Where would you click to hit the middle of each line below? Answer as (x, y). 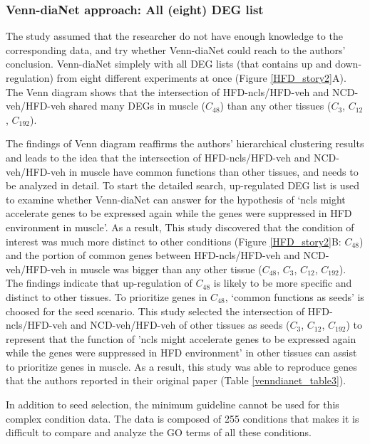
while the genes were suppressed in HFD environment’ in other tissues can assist (181, 353)
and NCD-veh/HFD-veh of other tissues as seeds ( (180, 325)
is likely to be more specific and (283, 283)
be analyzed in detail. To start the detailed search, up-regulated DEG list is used (183, 185)
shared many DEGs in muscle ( (137, 106)
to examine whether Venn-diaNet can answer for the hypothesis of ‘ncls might (176, 199)
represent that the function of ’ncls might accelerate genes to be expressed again (181, 338)
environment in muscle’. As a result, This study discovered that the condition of (180, 227)
